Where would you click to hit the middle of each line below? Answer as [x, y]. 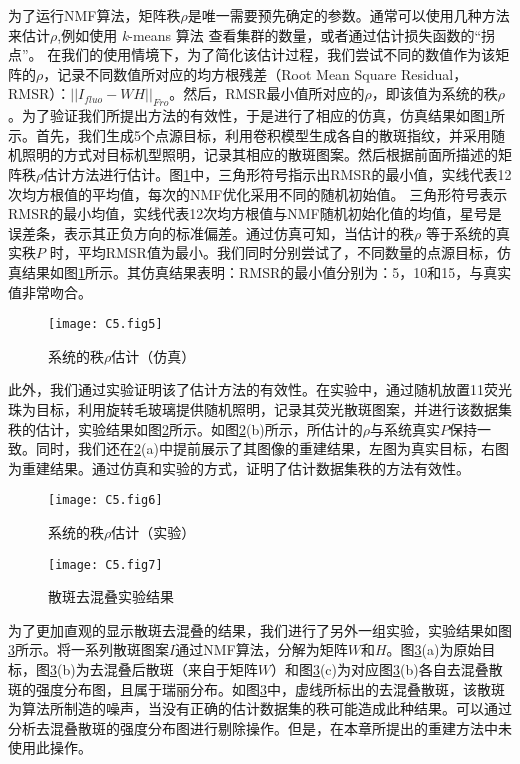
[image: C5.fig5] [105, 324]
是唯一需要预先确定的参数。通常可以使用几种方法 [348, 15]
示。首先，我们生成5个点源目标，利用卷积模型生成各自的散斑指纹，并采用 [249, 134]
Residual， [434, 73]
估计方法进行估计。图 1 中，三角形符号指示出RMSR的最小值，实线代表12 [277, 173]
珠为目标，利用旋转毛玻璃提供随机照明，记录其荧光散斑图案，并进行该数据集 [260, 408]
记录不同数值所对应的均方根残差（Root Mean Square [227, 73]
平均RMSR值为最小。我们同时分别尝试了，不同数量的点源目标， [287, 252]
